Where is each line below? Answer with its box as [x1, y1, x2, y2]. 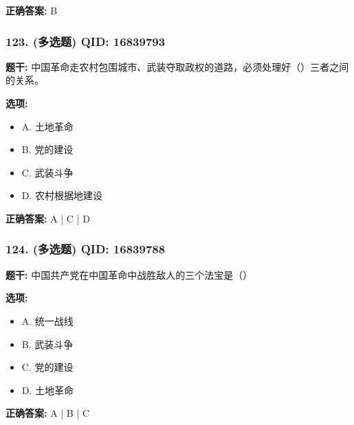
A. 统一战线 [21, 313, 74, 328]
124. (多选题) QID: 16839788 [5, 240, 166, 257]
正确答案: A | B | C [5, 406, 90, 420]
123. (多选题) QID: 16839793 [5, 32, 166, 49]
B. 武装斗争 [21, 336, 74, 351]
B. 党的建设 [21, 142, 74, 157]
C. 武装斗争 [21, 165, 74, 179]
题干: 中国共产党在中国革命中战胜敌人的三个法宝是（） [5, 267, 253, 282]
